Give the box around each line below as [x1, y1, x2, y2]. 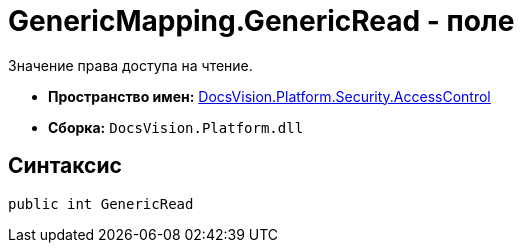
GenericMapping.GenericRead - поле [8, 4, 515, 38]
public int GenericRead [8, 195, 194, 212]
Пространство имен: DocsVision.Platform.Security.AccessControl [48, 87, 491, 105]
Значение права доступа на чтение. [8, 56, 253, 74]
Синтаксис [8, 153, 122, 179]
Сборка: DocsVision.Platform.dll [48, 118, 304, 136]
